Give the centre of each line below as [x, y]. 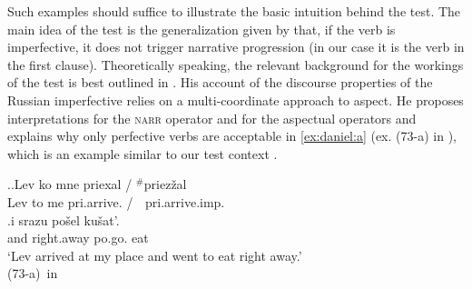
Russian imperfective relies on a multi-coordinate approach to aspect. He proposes [236, 100]
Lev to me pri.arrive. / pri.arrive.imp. [116, 201]
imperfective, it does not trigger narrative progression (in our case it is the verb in [236, 47]
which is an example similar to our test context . [143, 153]
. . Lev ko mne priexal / [70, 184]
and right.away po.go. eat [78, 238]
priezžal [165, 184]
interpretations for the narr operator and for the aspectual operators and [212, 118]
